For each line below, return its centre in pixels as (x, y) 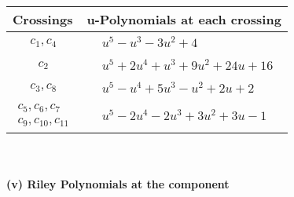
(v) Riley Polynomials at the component (118, 183)
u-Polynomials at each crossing (184, 19)
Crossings (43, 19)
